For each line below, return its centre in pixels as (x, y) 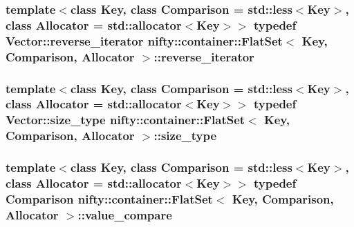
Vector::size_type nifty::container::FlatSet (125, 120)
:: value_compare (125, 214)
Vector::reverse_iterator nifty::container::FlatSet (144, 40)
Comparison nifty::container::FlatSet (109, 198)
